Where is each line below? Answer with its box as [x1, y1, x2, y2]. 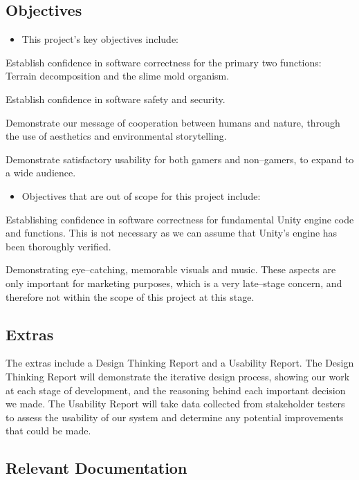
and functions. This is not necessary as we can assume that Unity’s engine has [6, 225, 338, 240]
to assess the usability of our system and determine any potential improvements [6, 409, 344, 424]
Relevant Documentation [6, 457, 187, 479]
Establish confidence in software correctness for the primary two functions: [6, 55, 322, 69]
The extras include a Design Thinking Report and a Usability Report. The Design [6, 356, 354, 370]
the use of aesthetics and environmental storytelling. [6, 129, 227, 143]
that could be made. [6, 423, 91, 438]
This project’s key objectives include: [21, 32, 179, 46]
